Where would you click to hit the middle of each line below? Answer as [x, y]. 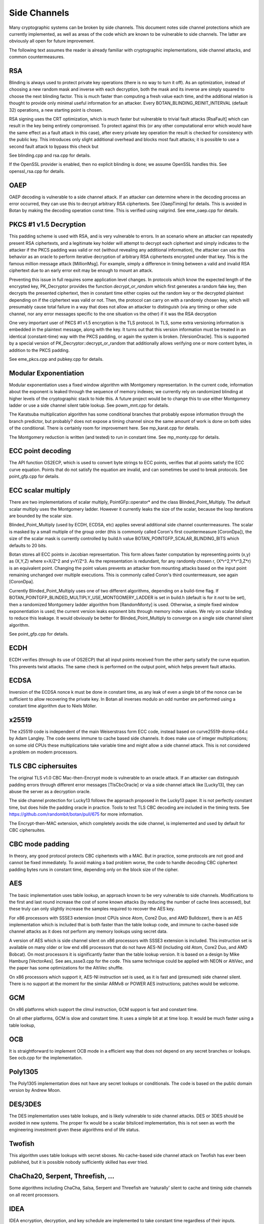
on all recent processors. [34, 1195]
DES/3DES [25, 1104]
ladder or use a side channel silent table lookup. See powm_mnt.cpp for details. [89, 405]
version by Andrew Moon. [35, 1090]
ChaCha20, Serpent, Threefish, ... [62, 1176]
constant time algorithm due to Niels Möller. [53, 706]
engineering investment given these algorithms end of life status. [75, 1130]
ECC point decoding [40, 451]
